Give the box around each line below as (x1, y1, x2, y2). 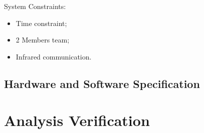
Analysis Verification (4, 110, 150, 130)
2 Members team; (16, 34, 70, 45)
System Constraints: (4, 1, 66, 11)
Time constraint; (16, 17, 67, 28)
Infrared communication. (16, 51, 92, 61)
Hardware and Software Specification (4, 75, 200, 91)
